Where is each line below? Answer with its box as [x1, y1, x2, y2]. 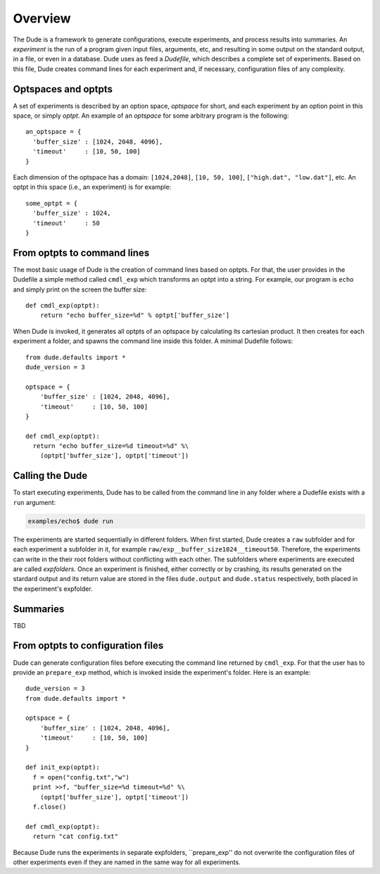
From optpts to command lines [13, 246, 150, 258]
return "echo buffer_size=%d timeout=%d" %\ [32, 442, 189, 450]
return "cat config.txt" [32, 832, 119, 841]
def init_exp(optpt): [25, 763, 100, 771]
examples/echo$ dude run [27, 517, 114, 525]
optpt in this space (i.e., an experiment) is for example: [13, 183, 172, 192]
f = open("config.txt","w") [32, 773, 130, 781]
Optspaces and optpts [13, 83, 113, 95]
